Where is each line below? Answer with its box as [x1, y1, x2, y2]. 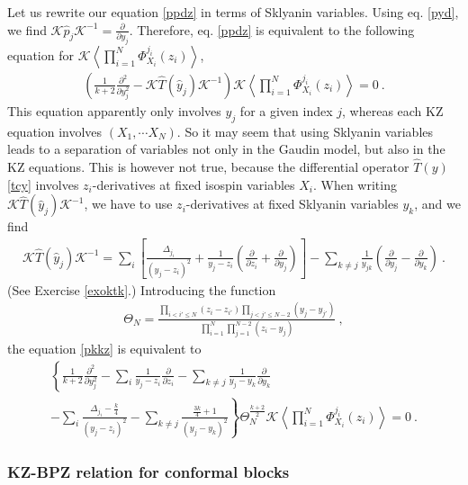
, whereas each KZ [342, 101, 444, 120]
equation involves [7, 121, 103, 140]
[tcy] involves [7, 175, 79, 193]
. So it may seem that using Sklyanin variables [176, 121, 434, 140]
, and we [414, 194, 461, 213]
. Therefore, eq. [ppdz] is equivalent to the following [129, 20, 415, 39]
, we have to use [84, 194, 173, 213]
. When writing [312, 175, 397, 193]
